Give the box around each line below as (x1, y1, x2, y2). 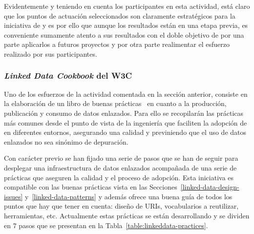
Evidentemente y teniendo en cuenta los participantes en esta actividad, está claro (4, 1, 250, 11)
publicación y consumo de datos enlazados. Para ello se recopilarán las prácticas (4, 107, 244, 118)
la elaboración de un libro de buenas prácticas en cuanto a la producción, (4, 98, 227, 108)
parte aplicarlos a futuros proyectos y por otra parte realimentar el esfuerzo (4, 39, 230, 49)
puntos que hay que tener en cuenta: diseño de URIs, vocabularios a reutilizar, (4, 201, 239, 211)
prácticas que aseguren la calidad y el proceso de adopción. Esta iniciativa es (4, 172, 234, 182)
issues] (4, 191, 23, 201)
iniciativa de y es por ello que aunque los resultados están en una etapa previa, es (4, 20, 248, 30)
